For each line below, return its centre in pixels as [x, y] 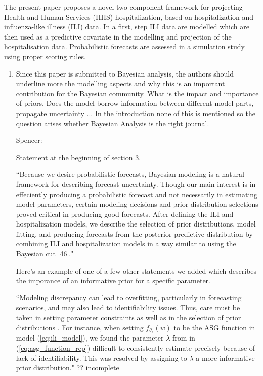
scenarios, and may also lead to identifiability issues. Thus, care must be [128, 307]
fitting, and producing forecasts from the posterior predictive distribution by [134, 233]
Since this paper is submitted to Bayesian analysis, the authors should [125, 73]
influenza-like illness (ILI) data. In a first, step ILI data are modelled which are [127, 27]
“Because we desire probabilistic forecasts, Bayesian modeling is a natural [130, 174]
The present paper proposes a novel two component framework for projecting [123, 7]
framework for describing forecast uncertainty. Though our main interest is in [136, 184]
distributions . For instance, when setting [80, 327]
